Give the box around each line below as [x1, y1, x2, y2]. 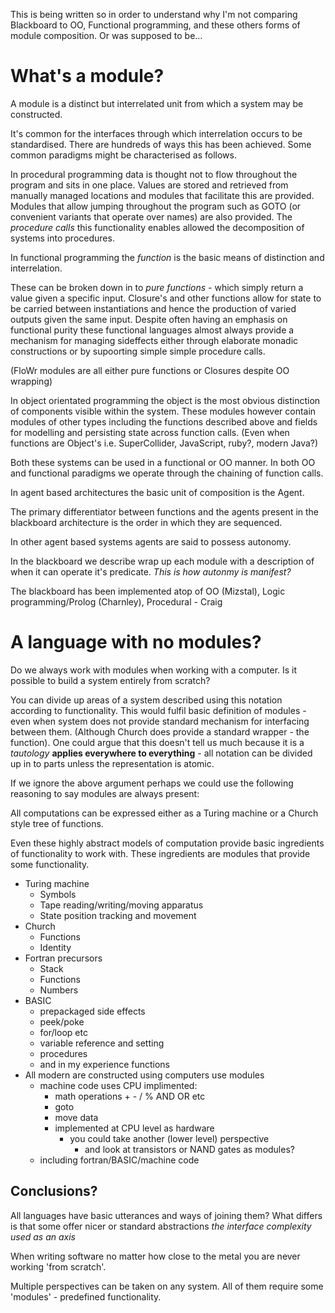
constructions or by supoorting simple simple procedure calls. [10, 345, 266, 357]
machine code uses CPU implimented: [39, 1079, 198, 1091]
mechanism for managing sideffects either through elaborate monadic [10, 334, 299, 346]
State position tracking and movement [39, 909, 197, 921]
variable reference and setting [39, 1037, 165, 1049]
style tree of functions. [10, 817, 104, 829]
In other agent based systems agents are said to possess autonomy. [10, 535, 292, 548]
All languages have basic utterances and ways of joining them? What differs [10, 1209, 323, 1221]
